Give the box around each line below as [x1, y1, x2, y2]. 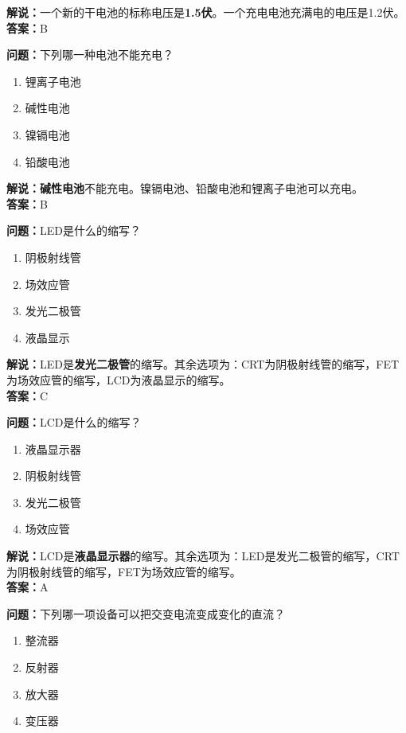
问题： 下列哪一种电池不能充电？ [6, 46, 174, 63]
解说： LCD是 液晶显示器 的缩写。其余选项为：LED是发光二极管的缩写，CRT [6, 548, 400, 564]
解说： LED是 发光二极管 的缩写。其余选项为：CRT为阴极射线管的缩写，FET [6, 356, 400, 372]
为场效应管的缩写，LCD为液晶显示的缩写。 [6, 371, 231, 388]
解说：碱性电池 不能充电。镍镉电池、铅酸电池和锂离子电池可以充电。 [6, 180, 363, 197]
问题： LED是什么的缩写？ [6, 222, 141, 239]
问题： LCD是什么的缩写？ [6, 414, 142, 431]
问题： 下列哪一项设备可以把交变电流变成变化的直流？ [6, 605, 285, 622]
